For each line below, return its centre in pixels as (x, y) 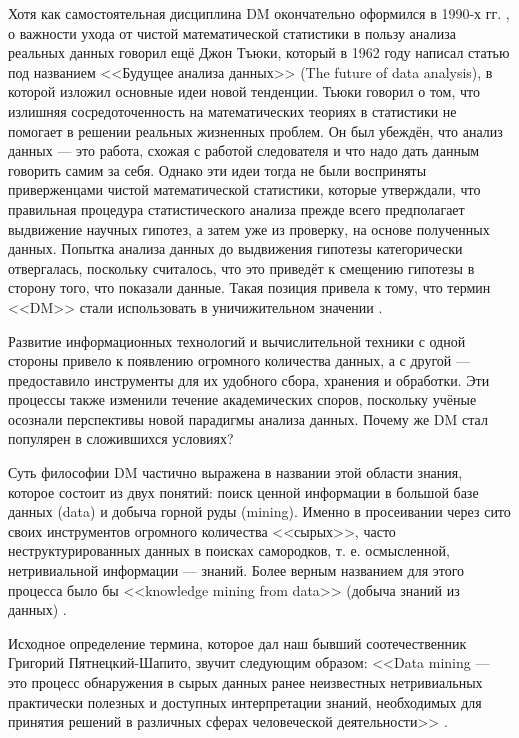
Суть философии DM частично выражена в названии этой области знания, (235, 472)
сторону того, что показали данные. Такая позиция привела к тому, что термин (249, 287)
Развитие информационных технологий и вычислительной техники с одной (237, 340)
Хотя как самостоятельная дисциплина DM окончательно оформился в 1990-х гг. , (259, 13)
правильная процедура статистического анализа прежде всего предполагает (236, 208)
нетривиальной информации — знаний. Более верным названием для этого (236, 570)
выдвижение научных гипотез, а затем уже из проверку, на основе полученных (249, 228)
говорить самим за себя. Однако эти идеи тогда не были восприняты (217, 169)
